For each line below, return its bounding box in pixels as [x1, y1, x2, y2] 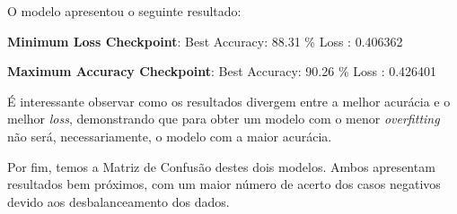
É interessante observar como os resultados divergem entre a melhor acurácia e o [7, 91, 451, 110]
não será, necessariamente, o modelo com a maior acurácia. [7, 126, 332, 145]
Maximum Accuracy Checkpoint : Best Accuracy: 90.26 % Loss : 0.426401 [7, 62, 437, 81]
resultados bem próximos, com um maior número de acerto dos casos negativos [7, 175, 441, 193]
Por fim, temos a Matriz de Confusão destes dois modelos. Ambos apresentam [7, 157, 435, 175]
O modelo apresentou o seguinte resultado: [7, 2, 242, 20]
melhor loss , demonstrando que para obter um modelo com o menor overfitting [7, 109, 440, 128]
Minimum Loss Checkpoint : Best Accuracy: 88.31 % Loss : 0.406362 [7, 31, 403, 50]
